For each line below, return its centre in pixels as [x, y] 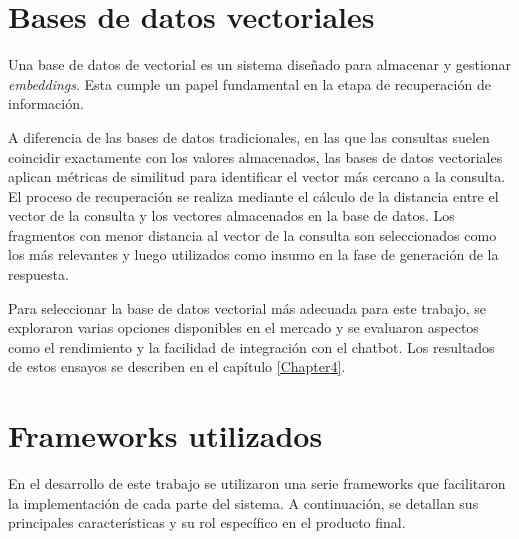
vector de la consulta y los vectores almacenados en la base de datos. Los [231, 215]
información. [46, 103]
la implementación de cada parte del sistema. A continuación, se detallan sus [243, 502]
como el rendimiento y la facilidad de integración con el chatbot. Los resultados [251, 346]
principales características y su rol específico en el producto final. [207, 522]
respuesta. [38, 274]
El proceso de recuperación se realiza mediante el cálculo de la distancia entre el [253, 195]
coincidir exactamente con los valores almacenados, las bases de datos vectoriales [255, 156]
